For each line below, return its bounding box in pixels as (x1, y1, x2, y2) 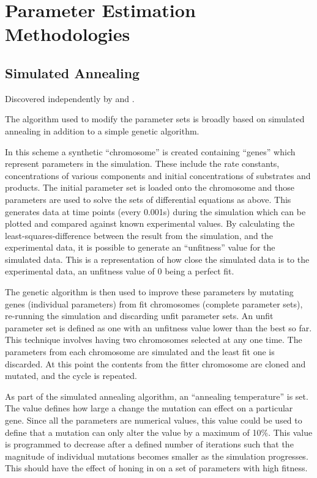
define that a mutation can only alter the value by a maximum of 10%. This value (5, 425, 313, 438)
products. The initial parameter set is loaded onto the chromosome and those (5, 181, 295, 194)
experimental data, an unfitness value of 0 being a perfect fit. (5, 265, 234, 278)
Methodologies (5, 21, 130, 46)
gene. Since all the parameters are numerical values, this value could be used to (5, 414, 302, 427)
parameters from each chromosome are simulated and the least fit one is (5, 345, 275, 358)
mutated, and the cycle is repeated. (5, 369, 137, 382)
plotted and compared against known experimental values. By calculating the (5, 217, 295, 230)
